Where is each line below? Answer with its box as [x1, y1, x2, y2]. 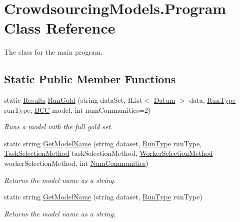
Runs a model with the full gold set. [4, 121, 113, 132]
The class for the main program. [4, 47, 103, 57]
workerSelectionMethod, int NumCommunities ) [4, 158, 148, 168]
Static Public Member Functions [4, 71, 176, 87]
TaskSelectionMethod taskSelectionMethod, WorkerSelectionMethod [4, 148, 213, 158]
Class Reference [4, 18, 115, 38]
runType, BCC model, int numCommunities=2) [4, 104, 151, 115]
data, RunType [189, 95, 236, 105]
